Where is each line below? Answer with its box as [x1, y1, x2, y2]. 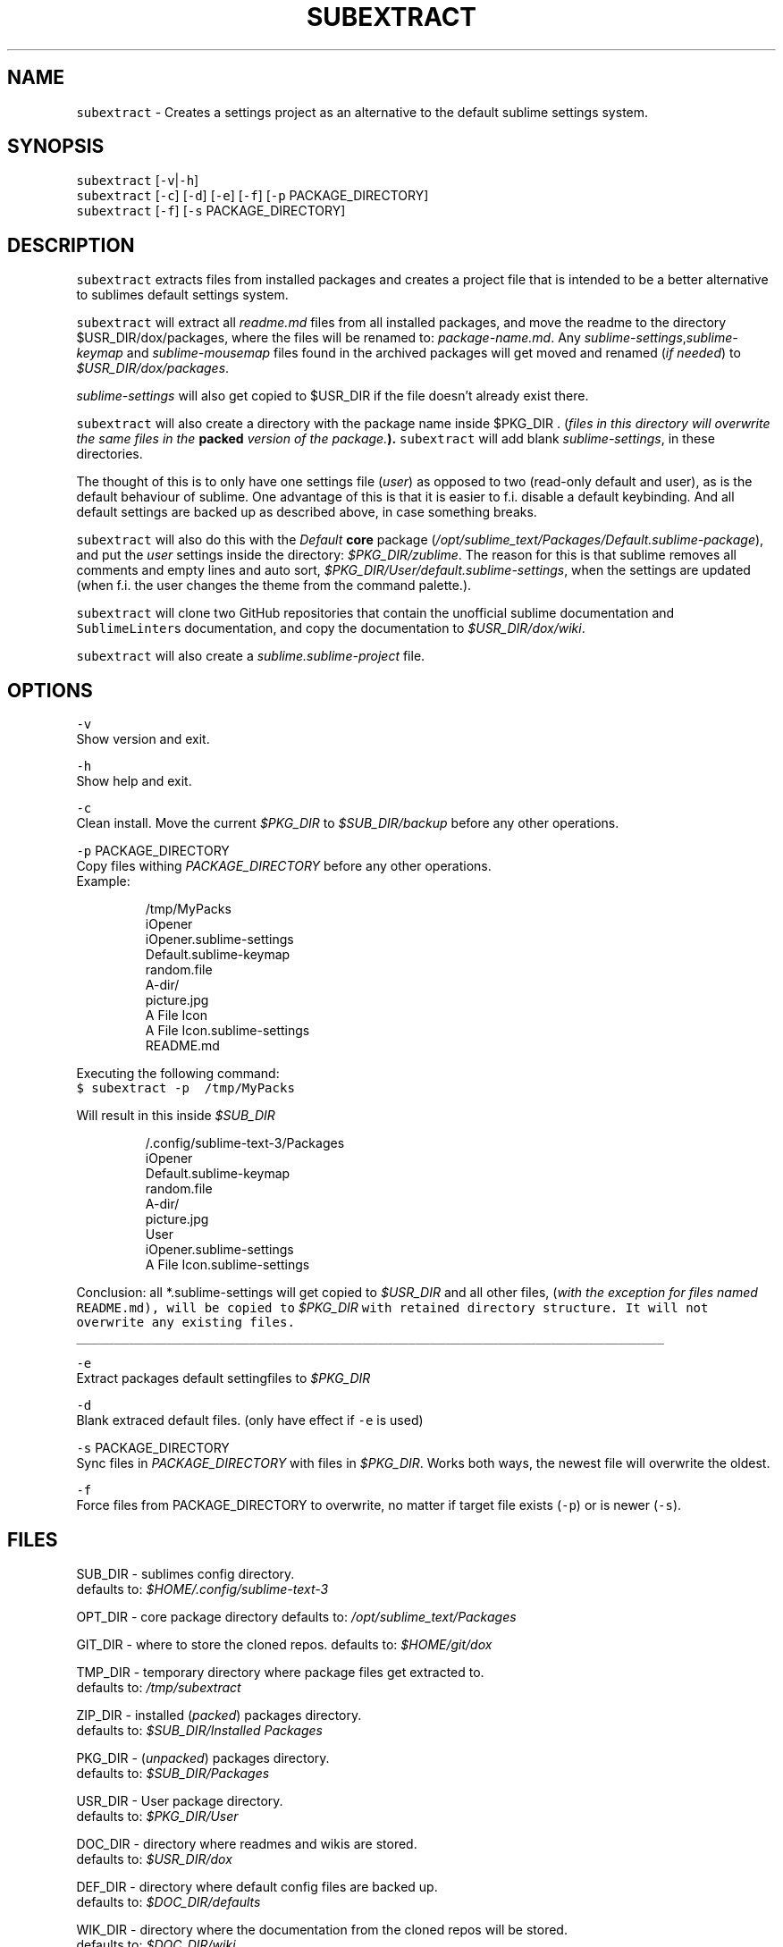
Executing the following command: [76, 1066, 280, 1082]
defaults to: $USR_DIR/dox [76, 1850, 232, 1867]
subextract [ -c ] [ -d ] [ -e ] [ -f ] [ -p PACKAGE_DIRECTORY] [76, 188, 429, 204]
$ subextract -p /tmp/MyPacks [76, 1081, 295, 1096]
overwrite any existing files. [76, 1315, 295, 1330]
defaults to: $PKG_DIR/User [76, 1808, 239, 1824]
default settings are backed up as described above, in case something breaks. [76, 504, 537, 520]
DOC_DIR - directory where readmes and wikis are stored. [76, 1835, 417, 1851]
